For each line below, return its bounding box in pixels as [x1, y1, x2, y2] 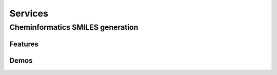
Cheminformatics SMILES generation [9, 23, 138, 32]
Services [9, 8, 49, 19]
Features [9, 40, 38, 48]
